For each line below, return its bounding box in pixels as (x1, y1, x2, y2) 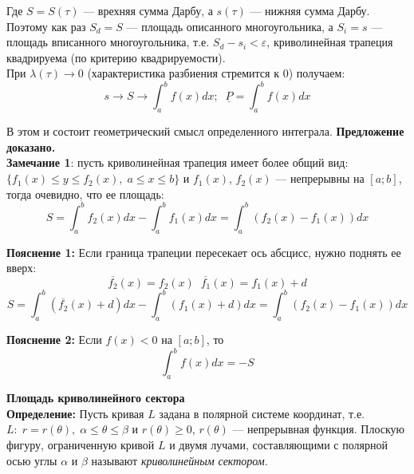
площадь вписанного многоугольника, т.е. (6, 34, 210, 50)
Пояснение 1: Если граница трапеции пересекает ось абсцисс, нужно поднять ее (6, 243, 401, 260)
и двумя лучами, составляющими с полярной (169, 436, 388, 452)
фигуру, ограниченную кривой (6, 436, 155, 452)
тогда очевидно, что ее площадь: (6, 185, 164, 202)
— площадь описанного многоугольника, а (126, 18, 333, 34)
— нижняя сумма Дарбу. (250, 2, 370, 18)
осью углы (6, 452, 57, 468)
